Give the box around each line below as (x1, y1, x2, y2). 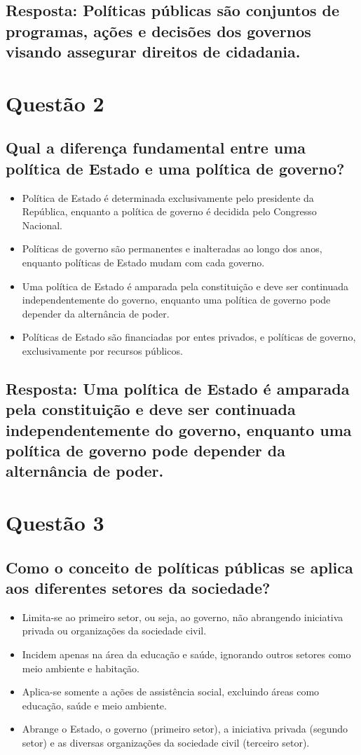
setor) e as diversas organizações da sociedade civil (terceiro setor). (22, 735, 310, 749)
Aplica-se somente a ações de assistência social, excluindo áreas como (22, 684, 320, 699)
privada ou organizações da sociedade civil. (22, 623, 207, 638)
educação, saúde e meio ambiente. (22, 698, 167, 712)
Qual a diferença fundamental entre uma (6, 137, 306, 158)
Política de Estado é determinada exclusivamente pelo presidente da (22, 190, 314, 205)
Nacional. (22, 217, 62, 232)
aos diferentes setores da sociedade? (6, 576, 271, 598)
